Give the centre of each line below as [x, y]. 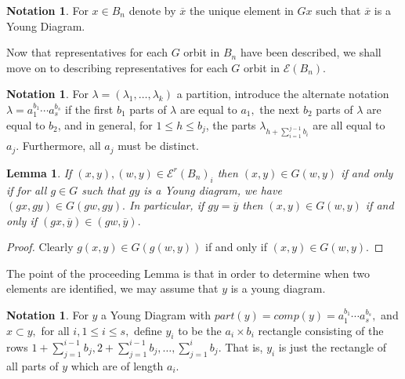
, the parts [231, 124]
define [148, 330]
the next [280, 109]
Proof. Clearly [40, 247]
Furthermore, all [61, 146]
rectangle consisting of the [321, 330]
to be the [200, 330]
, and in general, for [105, 124]
